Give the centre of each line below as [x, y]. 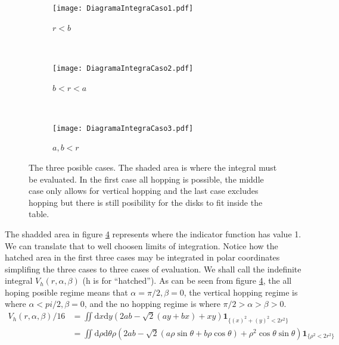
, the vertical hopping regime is [241, 292]
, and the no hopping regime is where [152, 304]
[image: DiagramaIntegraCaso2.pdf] [123, 68]
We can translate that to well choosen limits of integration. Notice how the [141, 245]
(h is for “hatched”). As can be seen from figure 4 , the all [187, 280]
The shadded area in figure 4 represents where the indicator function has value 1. [153, 233]
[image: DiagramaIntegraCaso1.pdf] [123, 8]
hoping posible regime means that [66, 292]
